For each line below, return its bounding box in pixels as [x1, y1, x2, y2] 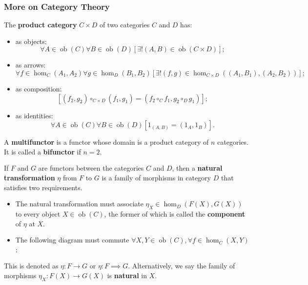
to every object [15, 208, 61, 219]
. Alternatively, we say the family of [128, 261, 235, 271]
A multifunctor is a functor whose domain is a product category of [4, 137, 209, 147]
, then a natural [172, 163, 223, 173]
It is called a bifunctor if [4, 146, 81, 156]
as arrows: [15, 60, 46, 70]
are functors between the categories [38, 163, 144, 173]
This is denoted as [4, 261, 59, 271]
